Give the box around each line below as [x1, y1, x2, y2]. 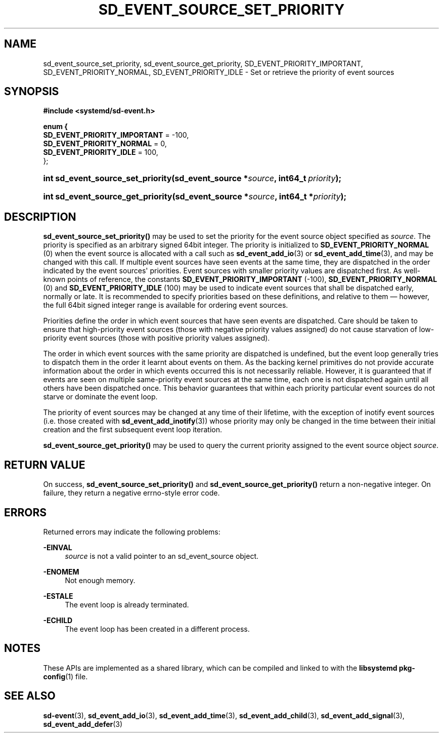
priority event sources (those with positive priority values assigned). [43, 334, 270, 343]
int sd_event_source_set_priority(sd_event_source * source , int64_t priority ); [43, 173, 341, 184]
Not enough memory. [65, 576, 136, 585]
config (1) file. [43, 672, 88, 681]
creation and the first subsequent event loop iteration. [43, 425, 223, 434]
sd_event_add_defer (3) [43, 719, 123, 728]
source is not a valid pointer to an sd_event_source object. [65, 551, 259, 560]
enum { [43, 122, 68, 131]
